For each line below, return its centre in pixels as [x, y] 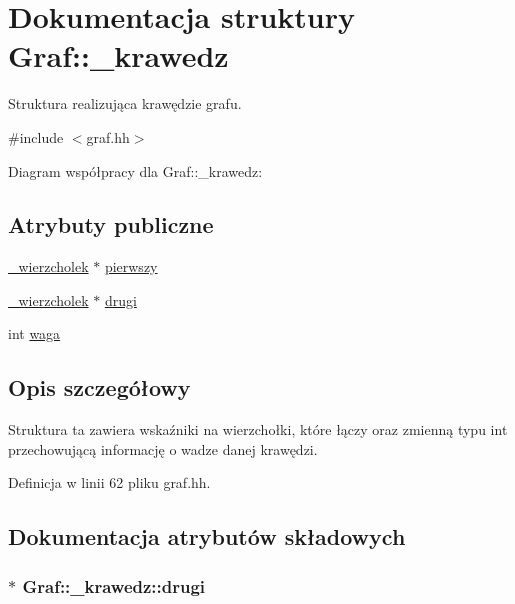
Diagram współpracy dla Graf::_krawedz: [135, 170]
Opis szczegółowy [99, 387]
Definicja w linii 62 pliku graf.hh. [109, 482]
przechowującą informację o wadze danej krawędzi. [163, 448]
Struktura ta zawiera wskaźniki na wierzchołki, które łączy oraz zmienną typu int [258, 429]
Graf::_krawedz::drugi [114, 585]
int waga [34, 333]
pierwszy [131, 266]
